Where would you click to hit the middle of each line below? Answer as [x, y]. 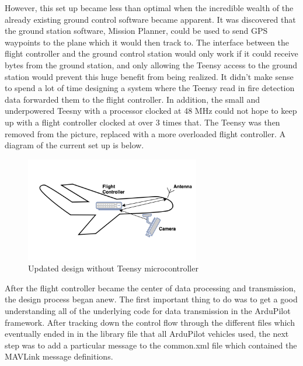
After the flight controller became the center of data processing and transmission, [150, 287]
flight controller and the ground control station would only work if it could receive [151, 53]
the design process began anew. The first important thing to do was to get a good [151, 299]
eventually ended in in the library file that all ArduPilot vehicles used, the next [147, 334]
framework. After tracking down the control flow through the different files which [150, 322]
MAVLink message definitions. [59, 356]
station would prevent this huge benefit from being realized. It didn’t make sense [149, 76]
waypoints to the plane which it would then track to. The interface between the [147, 42]
